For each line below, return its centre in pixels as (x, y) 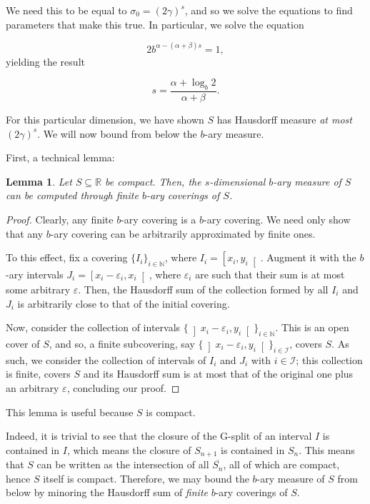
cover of (23, 343)
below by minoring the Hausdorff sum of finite (107, 492)
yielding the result (45, 61)
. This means (327, 449)
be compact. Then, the (153, 181)
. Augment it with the (308, 257)
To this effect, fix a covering (67, 257)
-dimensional (237, 181)
